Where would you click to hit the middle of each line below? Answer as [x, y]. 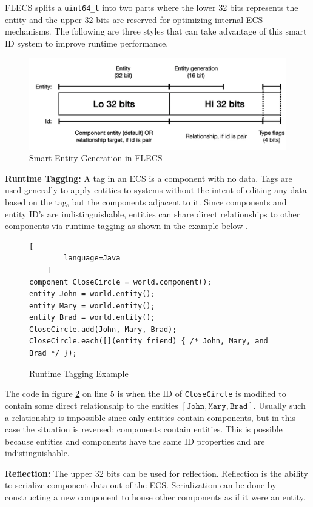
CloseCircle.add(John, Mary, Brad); [103, 329]
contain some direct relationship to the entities [92, 405]
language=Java [92, 258]
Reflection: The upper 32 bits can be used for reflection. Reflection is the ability [156, 473]
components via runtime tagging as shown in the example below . [126, 226]
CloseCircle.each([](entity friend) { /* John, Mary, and [149, 341]
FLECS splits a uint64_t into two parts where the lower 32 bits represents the [152, 7]
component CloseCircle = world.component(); [120, 282]
